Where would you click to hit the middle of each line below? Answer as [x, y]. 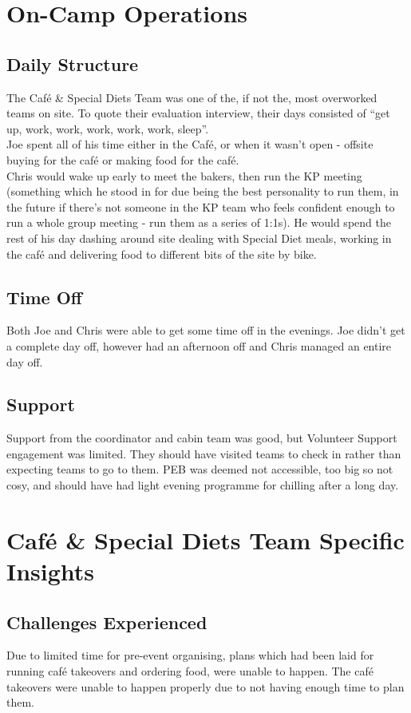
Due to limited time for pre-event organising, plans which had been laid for [190, 655]
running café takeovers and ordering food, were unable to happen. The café [190, 671]
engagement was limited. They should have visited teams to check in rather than [204, 453]
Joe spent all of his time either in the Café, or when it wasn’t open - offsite [190, 144]
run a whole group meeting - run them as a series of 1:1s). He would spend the [199, 222]
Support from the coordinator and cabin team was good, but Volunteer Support [202, 438]
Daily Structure [73, 63]
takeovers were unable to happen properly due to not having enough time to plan [205, 686]
